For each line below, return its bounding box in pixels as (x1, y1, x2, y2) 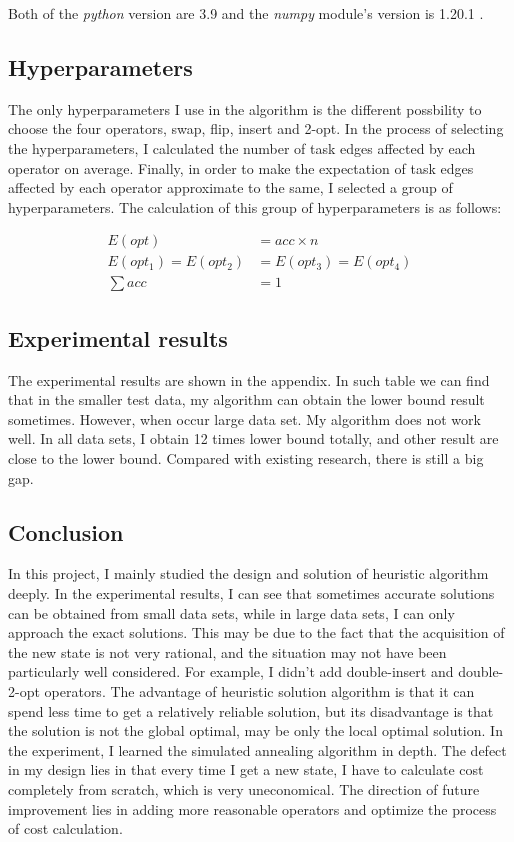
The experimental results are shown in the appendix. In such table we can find (8, 369, 490, 390)
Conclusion (8, 516, 124, 547)
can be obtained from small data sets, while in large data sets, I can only (8, 602, 455, 623)
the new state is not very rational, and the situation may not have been (8, 641, 447, 662)
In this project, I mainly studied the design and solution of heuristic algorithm (8, 563, 489, 584)
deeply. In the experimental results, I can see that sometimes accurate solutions (8, 583, 495, 604)
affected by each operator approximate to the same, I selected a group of (8, 177, 453, 198)
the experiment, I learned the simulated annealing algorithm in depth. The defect (8, 739, 507, 760)
